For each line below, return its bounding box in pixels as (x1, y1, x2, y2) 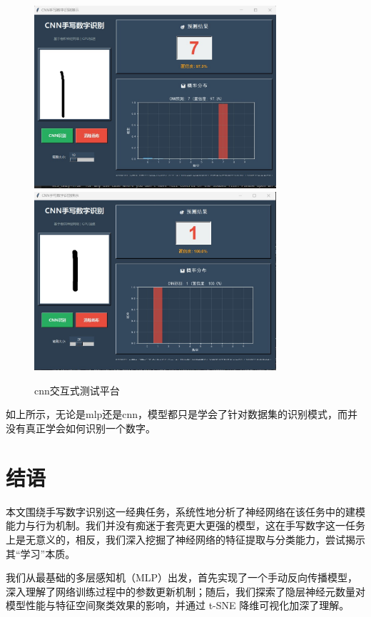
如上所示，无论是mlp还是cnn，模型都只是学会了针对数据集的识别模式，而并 (6, 407, 358, 422)
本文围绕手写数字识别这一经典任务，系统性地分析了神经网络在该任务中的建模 (6, 504, 365, 519)
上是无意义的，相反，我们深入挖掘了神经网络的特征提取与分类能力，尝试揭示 (6, 531, 365, 546)
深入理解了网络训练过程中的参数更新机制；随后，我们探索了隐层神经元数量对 (6, 583, 365, 598)
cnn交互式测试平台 (34, 382, 120, 397)
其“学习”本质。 (6, 546, 76, 561)
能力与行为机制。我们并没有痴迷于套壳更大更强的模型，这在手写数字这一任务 (6, 518, 365, 533)
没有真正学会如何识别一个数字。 (6, 421, 156, 436)
